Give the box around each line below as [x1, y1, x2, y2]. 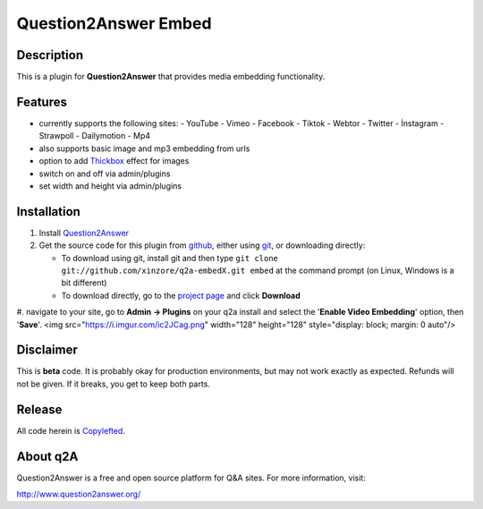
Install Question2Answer [38, 227, 130, 238]
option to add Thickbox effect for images [38, 156, 190, 166]
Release [16, 402, 63, 417]
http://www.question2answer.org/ [16, 488, 141, 500]
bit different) [61, 277, 107, 288]
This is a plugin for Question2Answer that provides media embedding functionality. [16, 72, 326, 82]
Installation [16, 204, 80, 219]
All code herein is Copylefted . [16, 425, 125, 436]
